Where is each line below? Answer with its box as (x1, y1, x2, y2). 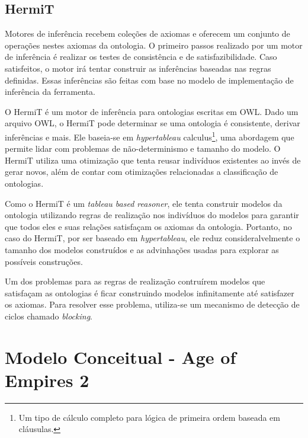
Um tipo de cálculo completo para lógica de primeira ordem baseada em (18, 411, 280, 423)
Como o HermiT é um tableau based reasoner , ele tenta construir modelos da (5, 197, 283, 209)
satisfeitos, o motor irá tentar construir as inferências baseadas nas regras (5, 62, 271, 74)
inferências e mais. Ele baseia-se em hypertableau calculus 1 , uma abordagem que (5, 129, 294, 143)
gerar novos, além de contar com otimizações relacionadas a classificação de (5, 165, 278, 178)
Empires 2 (5, 367, 89, 392)
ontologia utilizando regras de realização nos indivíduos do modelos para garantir (5, 209, 299, 221)
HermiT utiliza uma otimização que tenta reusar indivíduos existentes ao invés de (5, 154, 301, 166)
